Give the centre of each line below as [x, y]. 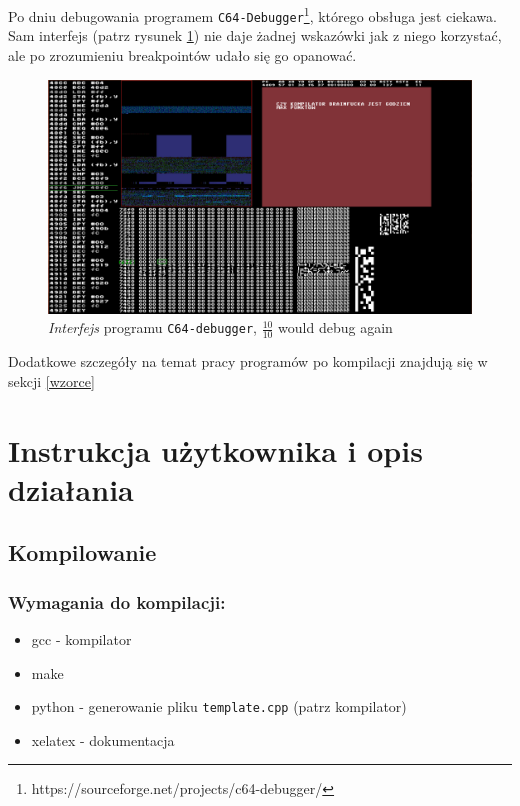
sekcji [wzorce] [51, 380]
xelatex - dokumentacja [103, 739]
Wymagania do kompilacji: [117, 601]
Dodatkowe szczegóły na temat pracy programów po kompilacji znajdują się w [248, 361]
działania [71, 488]
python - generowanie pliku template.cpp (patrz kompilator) [219, 706]
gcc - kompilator [81, 639]
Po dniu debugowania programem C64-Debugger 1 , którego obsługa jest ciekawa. [252, 14]
